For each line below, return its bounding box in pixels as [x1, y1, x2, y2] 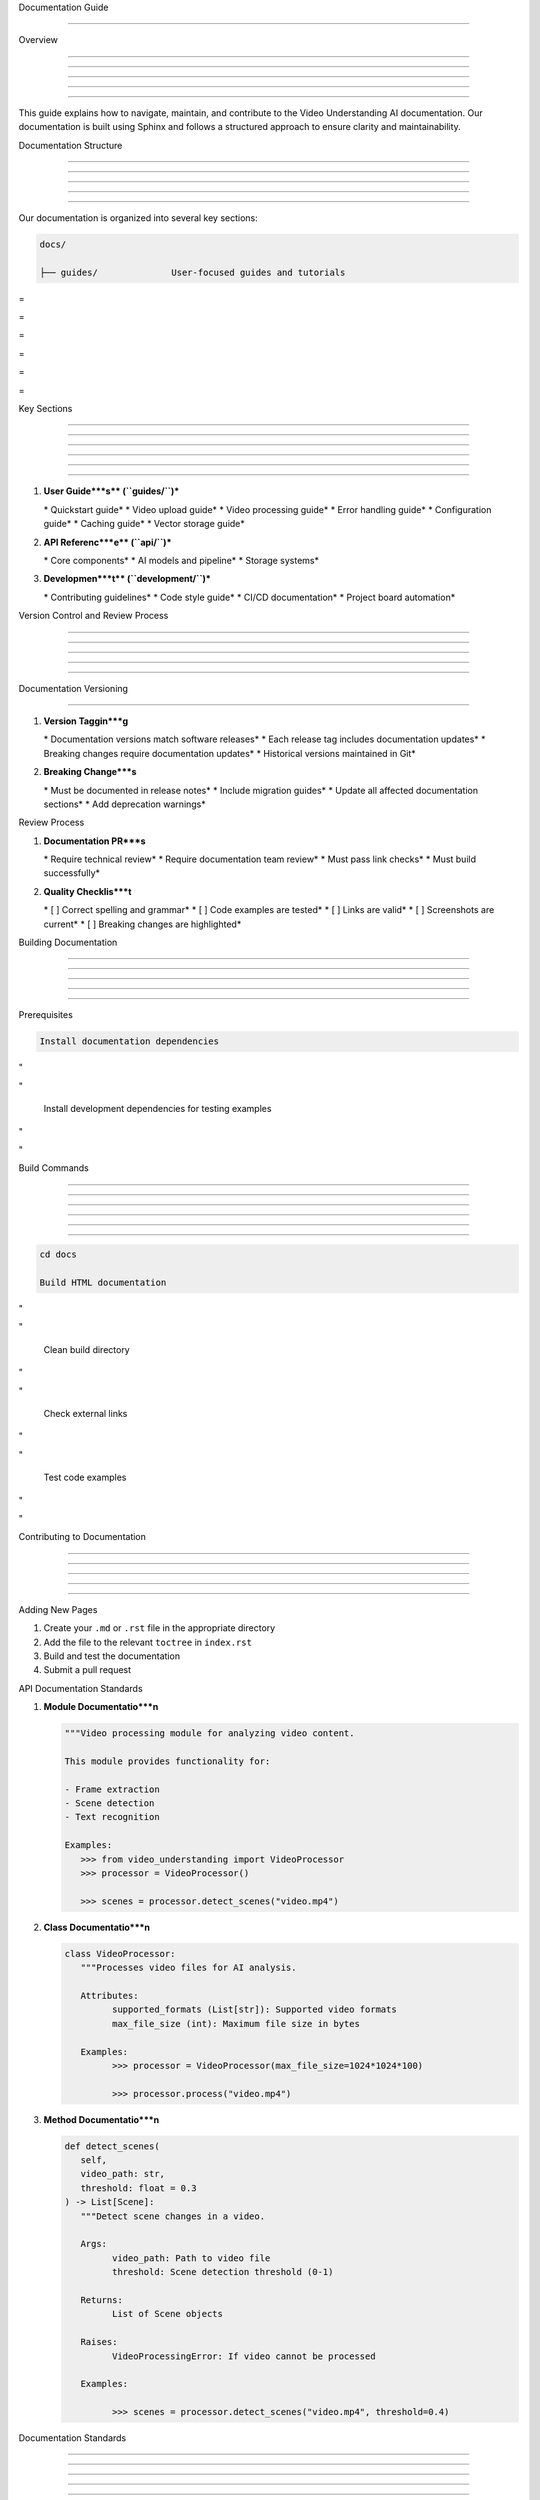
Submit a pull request [43, 1664, 132, 1676]
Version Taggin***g [43, 715, 129, 727]
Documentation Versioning [18, 682, 129, 694]
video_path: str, [80, 2168, 165, 2180]
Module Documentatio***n [43, 1701, 159, 1713]
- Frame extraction [64, 1783, 160, 1795]
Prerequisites [18, 1009, 74, 1021]
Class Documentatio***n [43, 1921, 150, 1933]
